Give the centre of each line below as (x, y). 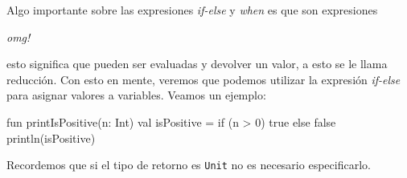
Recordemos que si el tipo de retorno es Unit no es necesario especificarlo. (189, 165)
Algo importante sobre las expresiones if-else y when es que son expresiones (192, 10)
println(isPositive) (51, 138)
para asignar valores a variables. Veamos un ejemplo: (136, 95)
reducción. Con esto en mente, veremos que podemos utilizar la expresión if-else (203, 79)
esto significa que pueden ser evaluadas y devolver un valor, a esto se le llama (197, 64)
